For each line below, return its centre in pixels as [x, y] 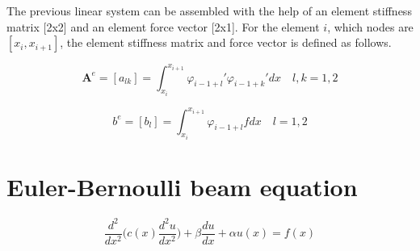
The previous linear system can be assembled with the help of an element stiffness [209, 10]
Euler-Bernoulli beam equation [182, 187]
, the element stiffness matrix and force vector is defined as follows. [226, 42]
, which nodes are [370, 26]
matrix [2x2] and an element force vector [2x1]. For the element [163, 26]
